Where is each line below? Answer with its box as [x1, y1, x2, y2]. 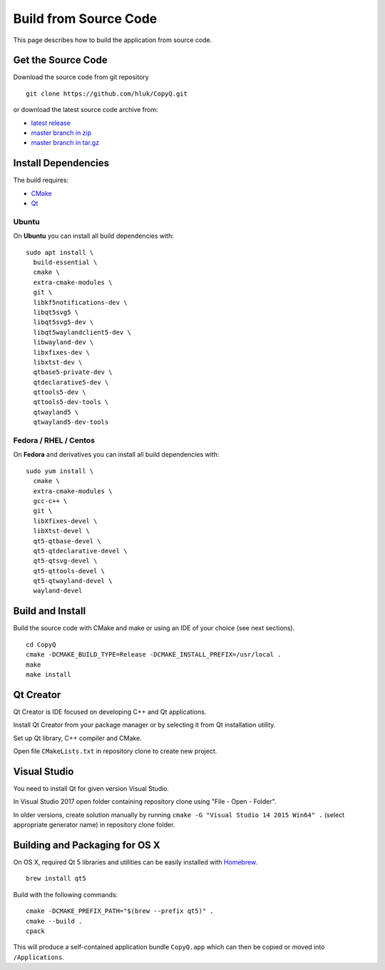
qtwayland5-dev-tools [33, 418, 109, 426]
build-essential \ [33, 258, 98, 267]
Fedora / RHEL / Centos [13, 435, 96, 445]
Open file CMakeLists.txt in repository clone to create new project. [13, 747, 217, 756]
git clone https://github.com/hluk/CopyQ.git [26, 89, 188, 98]
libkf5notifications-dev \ [33, 298, 128, 306]
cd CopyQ [26, 640, 56, 649]
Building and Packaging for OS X [13, 839, 160, 851]
